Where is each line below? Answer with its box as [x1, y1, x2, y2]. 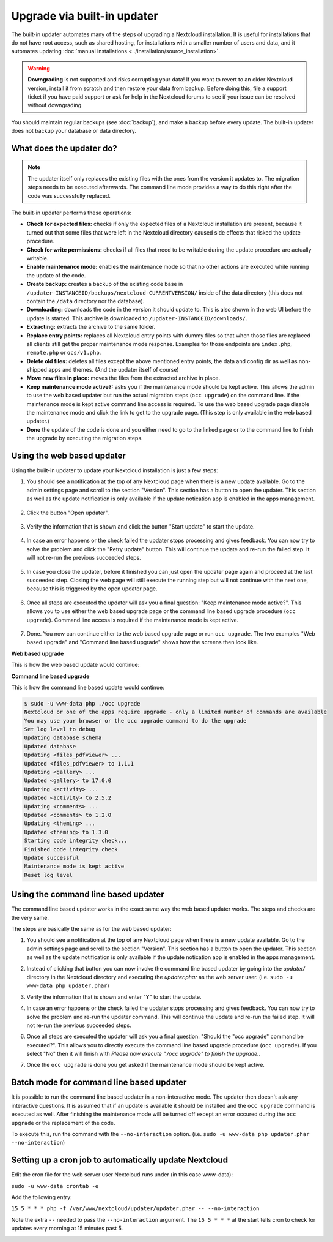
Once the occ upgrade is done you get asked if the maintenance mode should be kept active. [26, 1061, 265, 1069]
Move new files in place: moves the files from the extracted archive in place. [26, 374, 220, 382]
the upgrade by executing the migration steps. [26, 435, 143, 442]
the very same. [11, 914, 49, 921]
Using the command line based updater [11, 889, 164, 900]
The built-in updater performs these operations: [11, 209, 131, 217]
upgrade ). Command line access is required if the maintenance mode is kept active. [26, 616, 239, 623]
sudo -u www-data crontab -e [11, 1183, 99, 1189]
